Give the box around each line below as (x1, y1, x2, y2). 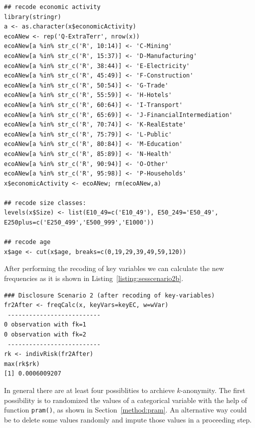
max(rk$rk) (4, 360, 40, 367)
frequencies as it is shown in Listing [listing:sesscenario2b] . (4, 273, 184, 283)
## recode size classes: (4, 199, 86, 206)
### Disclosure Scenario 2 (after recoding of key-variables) (4, 291, 215, 299)
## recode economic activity (4, 3, 101, 10)
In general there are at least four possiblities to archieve (4, 384, 175, 395)
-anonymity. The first (180, 384, 246, 395)
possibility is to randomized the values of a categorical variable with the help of (4, 394, 247, 405)
